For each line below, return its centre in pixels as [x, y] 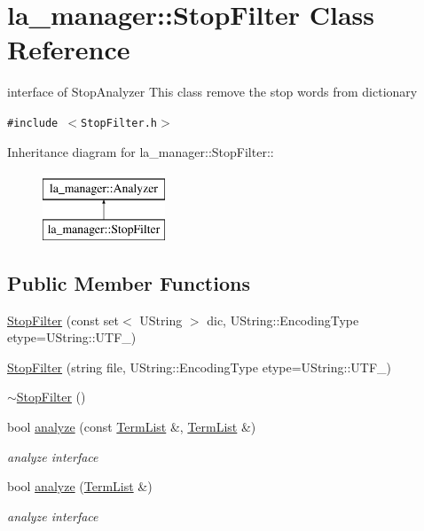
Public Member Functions [129, 282]
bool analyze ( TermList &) [80, 486]
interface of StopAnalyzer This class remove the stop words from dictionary [212, 92]
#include [33, 123]
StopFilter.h [119, 123]
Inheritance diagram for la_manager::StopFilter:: [141, 151]
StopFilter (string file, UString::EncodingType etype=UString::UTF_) [199, 367]
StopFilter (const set [63, 320]
